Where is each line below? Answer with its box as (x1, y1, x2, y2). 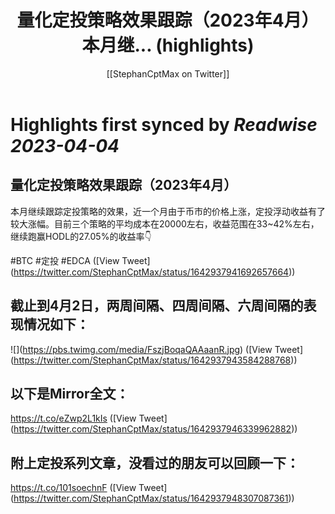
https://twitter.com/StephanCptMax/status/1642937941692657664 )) (13, 266, 296, 278)
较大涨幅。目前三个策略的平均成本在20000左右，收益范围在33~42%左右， (10, 217, 320, 230)
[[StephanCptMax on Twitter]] (106, 67, 230, 80)
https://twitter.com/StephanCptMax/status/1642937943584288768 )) (13, 354, 298, 366)
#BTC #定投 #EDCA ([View (10, 254, 120, 266)
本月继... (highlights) (81, 34, 255, 57)
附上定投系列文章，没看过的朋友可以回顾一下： (10, 454, 300, 471)
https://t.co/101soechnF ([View (10, 482, 137, 494)
